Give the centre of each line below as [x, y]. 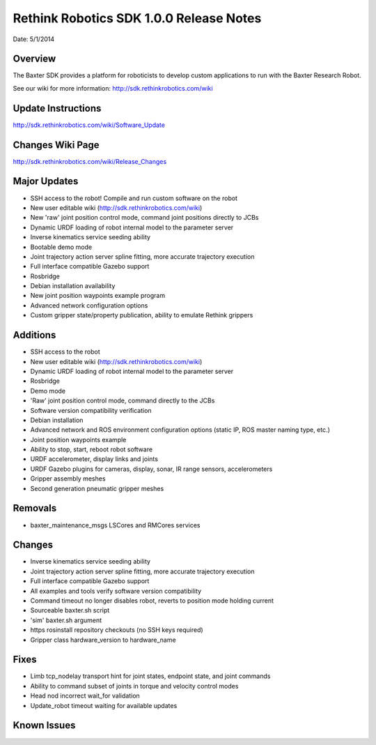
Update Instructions [57, 108]
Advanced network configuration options [89, 305]
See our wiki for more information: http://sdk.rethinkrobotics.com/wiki [113, 88]
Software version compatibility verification [91, 410]
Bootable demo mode [61, 247]
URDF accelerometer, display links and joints [94, 459]
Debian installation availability [73, 286]
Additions [34, 335]
